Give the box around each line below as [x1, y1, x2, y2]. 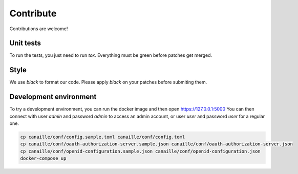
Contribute [9, 8, 57, 19]
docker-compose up [20, 156, 67, 161]
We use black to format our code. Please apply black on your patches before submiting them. [9, 79, 207, 85]
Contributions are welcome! [9, 26, 68, 32]
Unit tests [9, 39, 41, 48]
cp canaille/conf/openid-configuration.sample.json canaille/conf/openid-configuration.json [20, 148, 261, 154]
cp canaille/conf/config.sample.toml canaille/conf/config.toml [20, 134, 185, 140]
